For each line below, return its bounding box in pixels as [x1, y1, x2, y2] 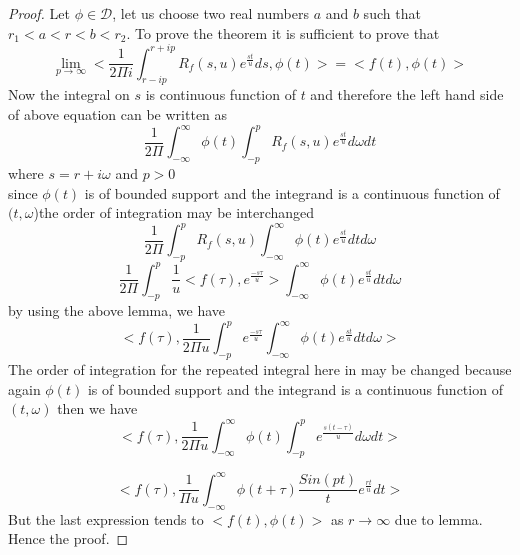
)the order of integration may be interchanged [33, 202, 315, 223]
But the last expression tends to [8, 508, 204, 529]
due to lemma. [394, 508, 483, 529]
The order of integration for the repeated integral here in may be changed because [8, 359, 512, 380]
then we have [57, 398, 138, 419]
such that [363, 3, 421, 23]
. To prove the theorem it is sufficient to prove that [126, 22, 440, 43]
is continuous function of [145, 84, 296, 105]
